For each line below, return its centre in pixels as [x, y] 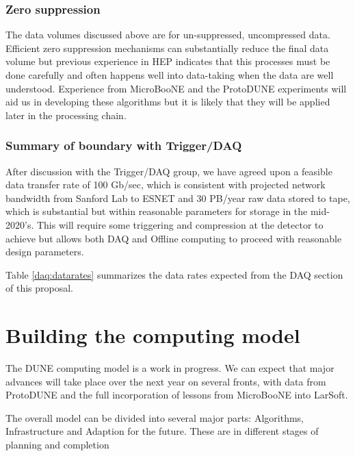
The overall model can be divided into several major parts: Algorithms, [155, 417]
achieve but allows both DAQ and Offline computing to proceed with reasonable [174, 238]
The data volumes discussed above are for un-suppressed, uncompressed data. [168, 35]
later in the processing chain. [66, 115]
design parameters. [45, 252]
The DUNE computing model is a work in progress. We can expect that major [170, 368]
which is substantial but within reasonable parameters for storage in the [157, 211]
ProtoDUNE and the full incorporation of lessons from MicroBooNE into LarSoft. [177, 395]
